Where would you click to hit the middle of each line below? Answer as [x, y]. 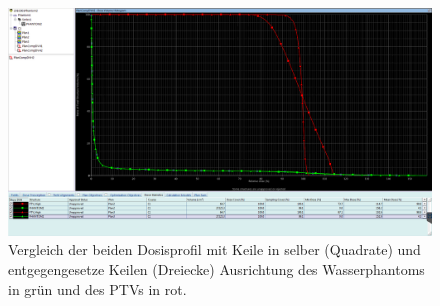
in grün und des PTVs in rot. [97, 288]
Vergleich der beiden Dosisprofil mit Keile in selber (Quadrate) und [214, 249]
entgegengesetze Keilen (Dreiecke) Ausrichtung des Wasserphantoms [216, 268]
